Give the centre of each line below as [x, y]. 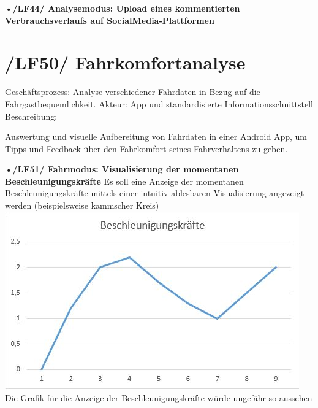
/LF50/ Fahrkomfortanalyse [125, 62]
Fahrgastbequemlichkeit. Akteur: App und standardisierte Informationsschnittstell [159, 103]
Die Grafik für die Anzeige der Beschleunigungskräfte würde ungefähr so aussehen [159, 398]
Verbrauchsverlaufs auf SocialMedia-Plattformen [110, 20]
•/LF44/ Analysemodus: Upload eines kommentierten [123, 8]
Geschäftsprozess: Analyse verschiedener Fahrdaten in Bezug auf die [133, 92]
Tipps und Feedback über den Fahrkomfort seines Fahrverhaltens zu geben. [146, 148]
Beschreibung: [31, 116]
